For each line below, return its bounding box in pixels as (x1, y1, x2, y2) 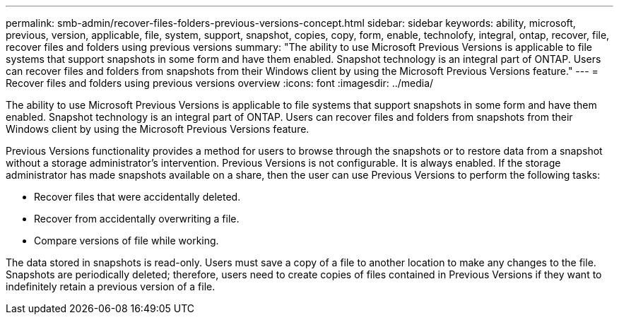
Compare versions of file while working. (34, 235, 219, 247)
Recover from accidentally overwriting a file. (34, 213, 240, 225)
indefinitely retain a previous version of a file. (6, 280, 216, 292)
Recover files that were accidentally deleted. (34, 191, 241, 203)
